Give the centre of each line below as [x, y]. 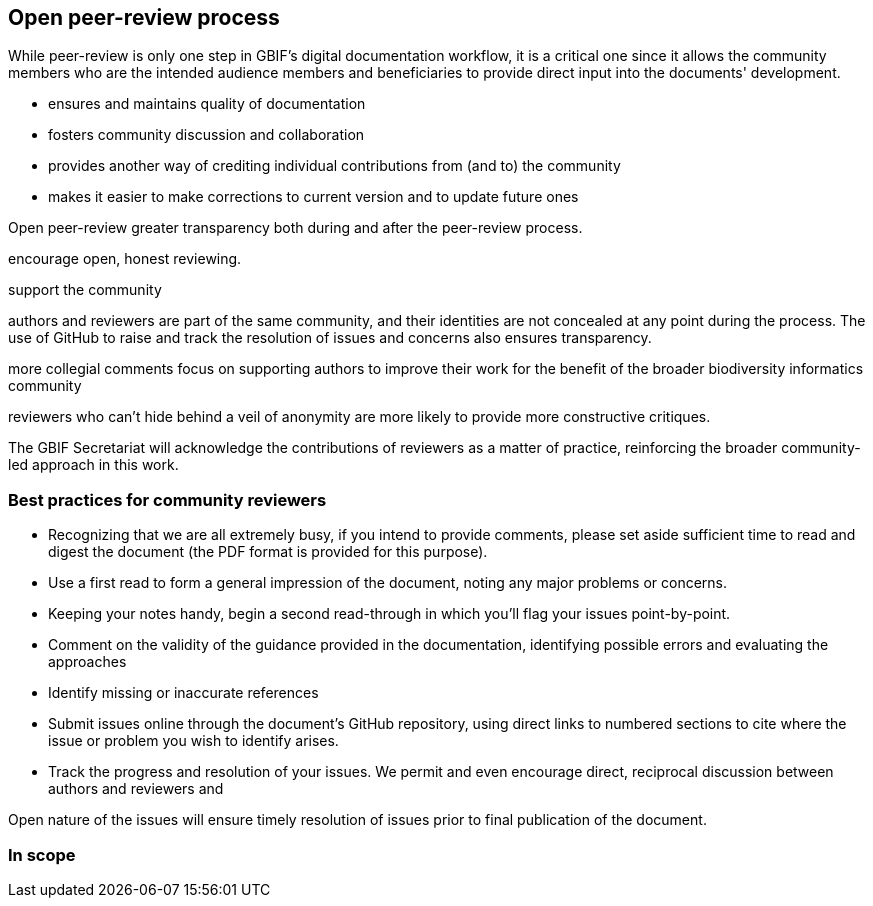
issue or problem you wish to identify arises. [193, 741]
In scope [42, 854]
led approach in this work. [93, 465]
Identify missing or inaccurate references [183, 693]
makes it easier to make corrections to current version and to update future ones [313, 197]
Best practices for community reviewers [167, 499]
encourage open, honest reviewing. [125, 259]
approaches [87, 662]
